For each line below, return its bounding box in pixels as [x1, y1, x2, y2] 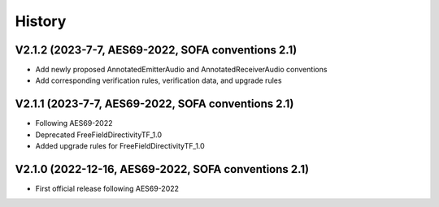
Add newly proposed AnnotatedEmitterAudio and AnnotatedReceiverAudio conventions [35, 65, 328, 75]
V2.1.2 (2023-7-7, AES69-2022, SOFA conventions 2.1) [15, 43, 298, 57]
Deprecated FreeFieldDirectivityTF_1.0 [35, 130, 163, 140]
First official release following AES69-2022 [35, 183, 179, 194]
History [15, 12, 67, 30]
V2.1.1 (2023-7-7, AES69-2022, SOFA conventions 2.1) [15, 97, 294, 111]
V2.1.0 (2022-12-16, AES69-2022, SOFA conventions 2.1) [15, 162, 309, 176]
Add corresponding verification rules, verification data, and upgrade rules [35, 75, 282, 85]
